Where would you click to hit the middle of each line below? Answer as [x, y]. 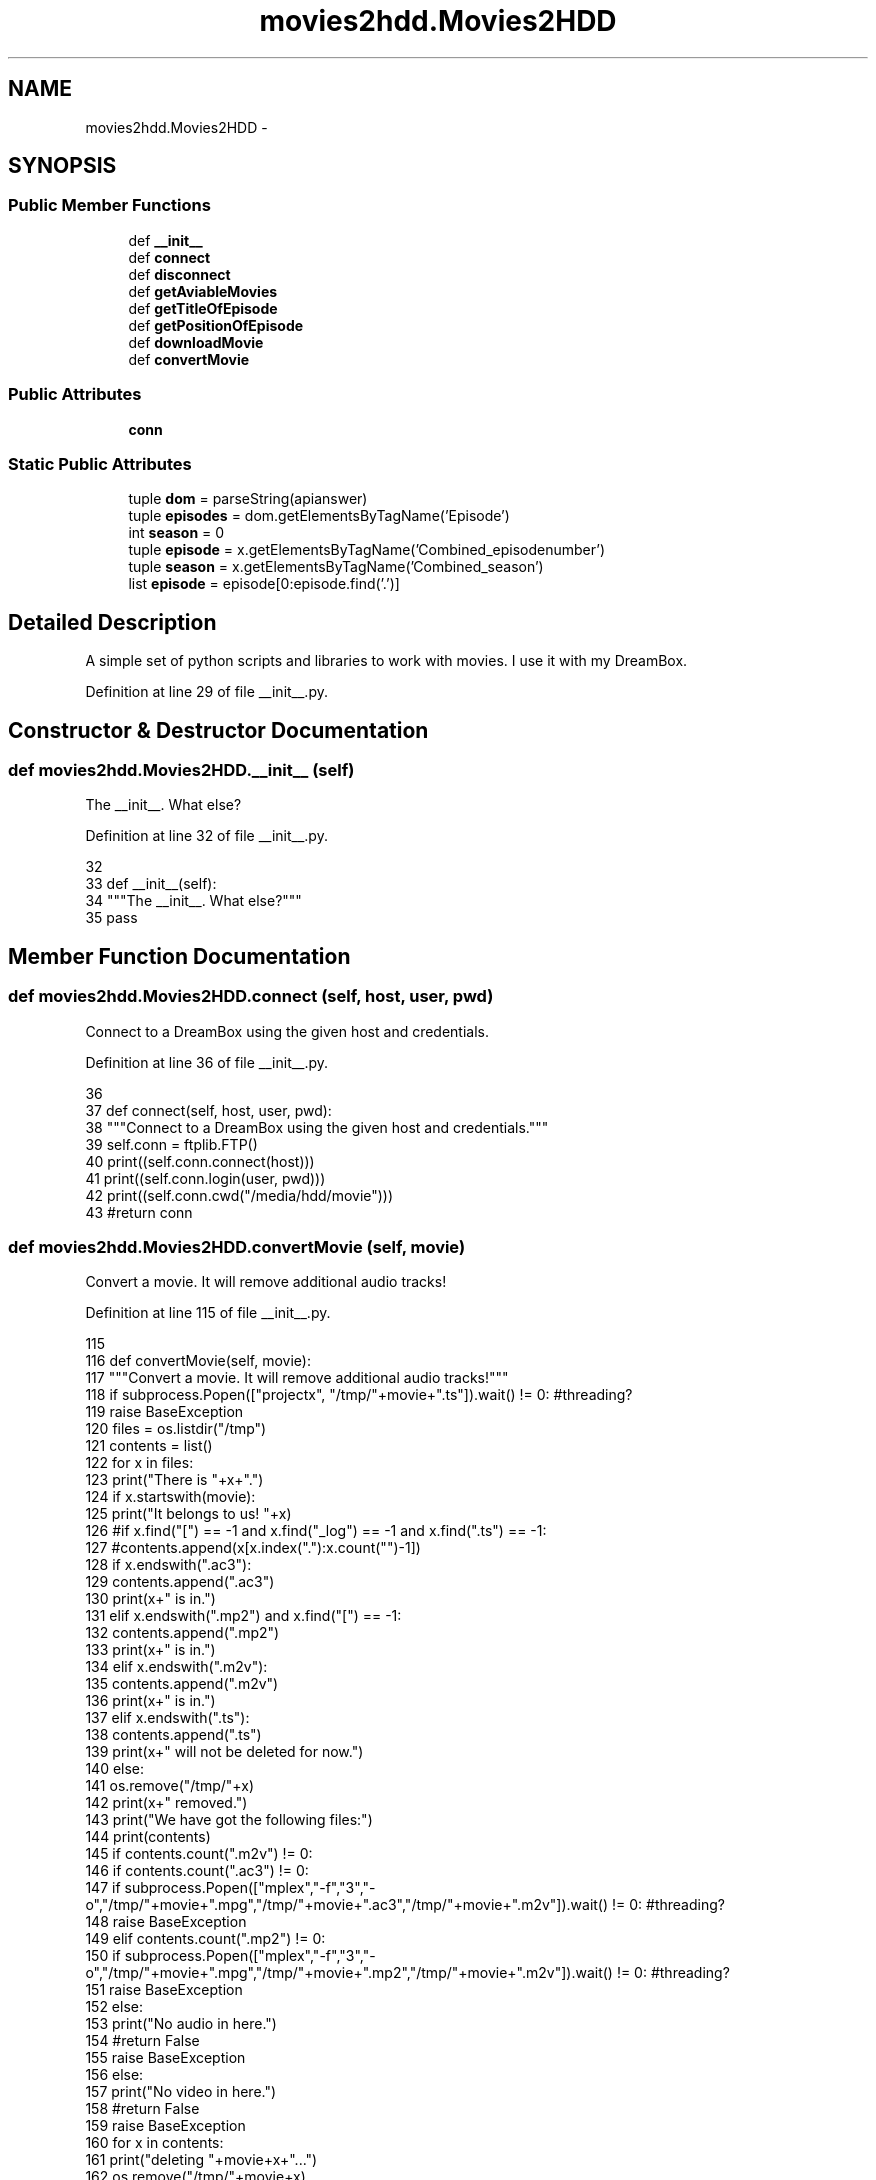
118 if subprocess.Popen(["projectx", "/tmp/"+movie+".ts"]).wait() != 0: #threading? [359, 1395]
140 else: [115, 1769]
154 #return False [142, 2041]
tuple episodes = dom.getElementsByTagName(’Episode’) [319, 516]
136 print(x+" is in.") [150, 1701]
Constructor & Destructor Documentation [218, 730]
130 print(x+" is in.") [150, 1599]
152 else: [114, 2007]
